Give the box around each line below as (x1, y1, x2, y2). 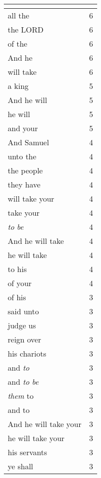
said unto (8, 306, 39, 317)
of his (8, 291, 26, 303)
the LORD (8, 24, 44, 35)
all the (8, 10, 29, 21)
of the (8, 38, 28, 49)
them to (8, 390, 34, 401)
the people (8, 165, 43, 176)
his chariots (8, 348, 46, 359)
